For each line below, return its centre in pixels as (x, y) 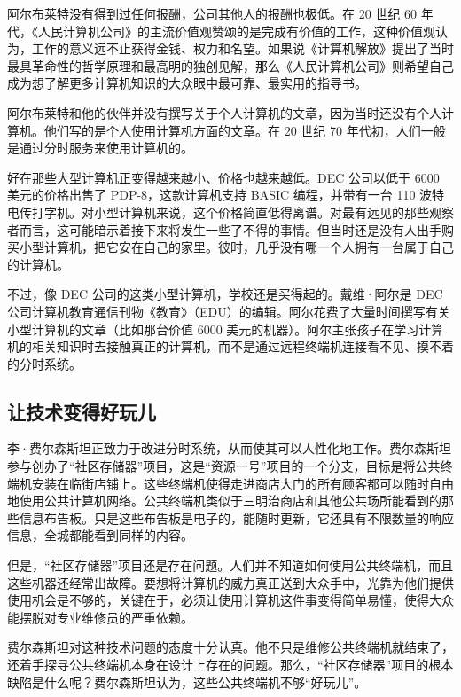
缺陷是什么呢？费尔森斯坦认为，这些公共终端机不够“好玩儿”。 (187, 681)
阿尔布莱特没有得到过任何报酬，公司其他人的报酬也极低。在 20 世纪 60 (212, 13)
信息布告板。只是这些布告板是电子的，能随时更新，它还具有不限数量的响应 (236, 517)
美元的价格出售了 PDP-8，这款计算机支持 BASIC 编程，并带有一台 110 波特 (226, 195)
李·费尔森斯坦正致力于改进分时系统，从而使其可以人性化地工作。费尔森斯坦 (229, 448)
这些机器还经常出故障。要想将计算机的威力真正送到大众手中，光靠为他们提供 (230, 582)
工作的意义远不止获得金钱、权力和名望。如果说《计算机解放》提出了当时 (242, 48)
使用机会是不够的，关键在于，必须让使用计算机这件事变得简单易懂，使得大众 (230, 600)
